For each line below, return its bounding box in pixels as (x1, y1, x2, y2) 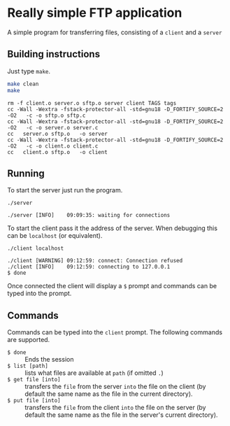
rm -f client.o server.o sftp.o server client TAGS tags (7, 99, 177, 106)
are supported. (7, 336, 50, 344)
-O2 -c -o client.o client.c (7, 142, 99, 150)
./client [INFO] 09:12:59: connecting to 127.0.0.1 (7, 264, 171, 271)
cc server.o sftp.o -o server (7, 130, 108, 137)
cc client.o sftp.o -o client (7, 148, 108, 155)
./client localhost (7, 245, 64, 253)
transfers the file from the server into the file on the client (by (24, 383, 206, 391)
